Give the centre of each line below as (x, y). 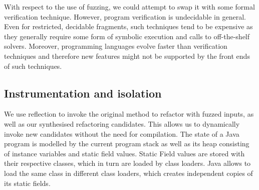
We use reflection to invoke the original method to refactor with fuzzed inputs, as (129, 114)
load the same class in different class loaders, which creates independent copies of (128, 173)
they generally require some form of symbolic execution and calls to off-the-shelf (127, 36)
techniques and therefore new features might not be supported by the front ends (127, 56)
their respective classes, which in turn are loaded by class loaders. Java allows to (127, 163)
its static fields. (27, 183)
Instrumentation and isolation (83, 93)
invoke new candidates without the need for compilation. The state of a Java (122, 133)
